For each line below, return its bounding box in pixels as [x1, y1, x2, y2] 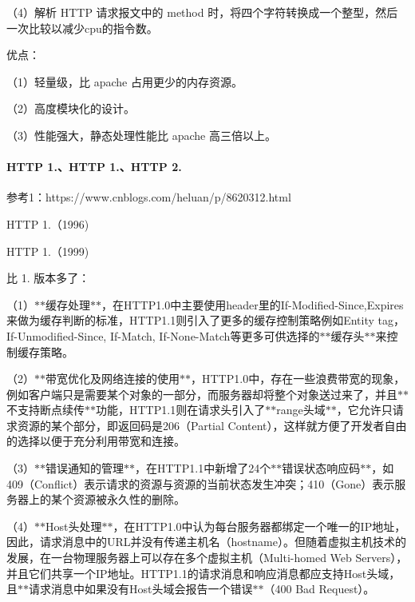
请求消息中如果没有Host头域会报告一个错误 [29, 580, 253, 597]
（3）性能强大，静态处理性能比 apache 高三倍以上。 [6, 126, 276, 143]
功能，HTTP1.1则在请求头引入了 [96, 401, 266, 418]
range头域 [276, 401, 326, 418]
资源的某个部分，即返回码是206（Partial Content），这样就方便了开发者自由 [17, 417, 407, 433]
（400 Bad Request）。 [263, 580, 375, 597]
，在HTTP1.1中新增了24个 [135, 460, 271, 476]
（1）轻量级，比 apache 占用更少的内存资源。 [6, 73, 243, 90]
